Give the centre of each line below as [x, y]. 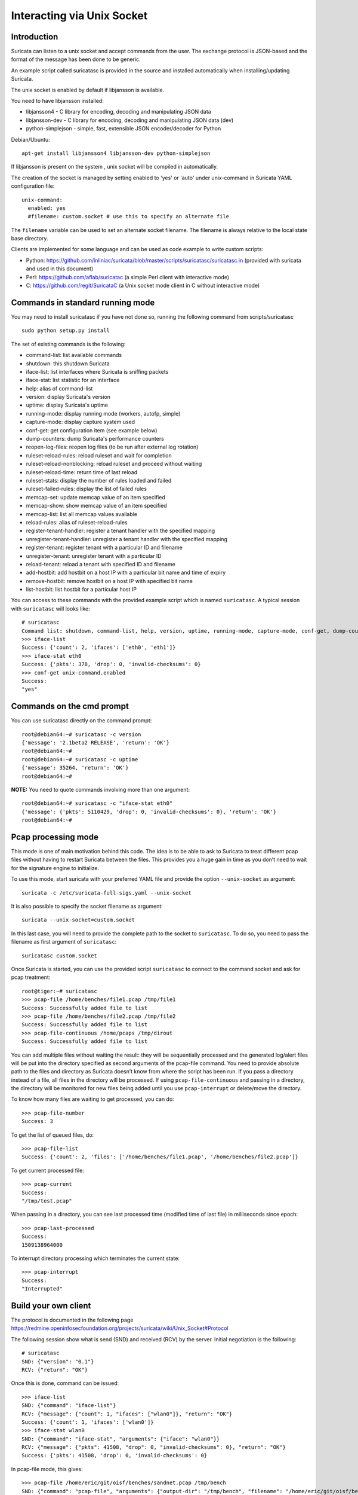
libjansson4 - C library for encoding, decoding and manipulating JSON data [118, 112]
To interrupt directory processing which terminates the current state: [95, 1258]
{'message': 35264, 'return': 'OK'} [75, 768]
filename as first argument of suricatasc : [64, 942]
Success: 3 [38, 1122]
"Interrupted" [42, 1289]
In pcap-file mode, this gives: [47, 1469]
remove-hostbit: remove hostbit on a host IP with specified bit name [109, 581]
